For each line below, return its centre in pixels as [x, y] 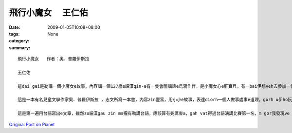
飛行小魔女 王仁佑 [48, 13]
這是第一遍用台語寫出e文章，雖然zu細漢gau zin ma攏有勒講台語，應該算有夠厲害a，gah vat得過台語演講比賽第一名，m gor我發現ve [154, 114]
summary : [20, 47]
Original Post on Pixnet [32, 124]
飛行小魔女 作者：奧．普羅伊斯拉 [54, 59]
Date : [15, 27]
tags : [14, 34]
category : [19, 41]
